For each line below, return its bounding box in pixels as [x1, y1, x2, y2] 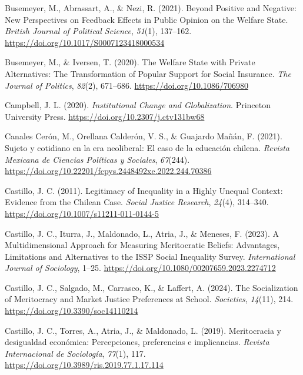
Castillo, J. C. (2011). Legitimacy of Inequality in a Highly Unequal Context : [5, 184, 283, 196]
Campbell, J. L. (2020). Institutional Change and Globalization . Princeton [5, 99, 271, 111]
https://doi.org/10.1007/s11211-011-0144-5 [5, 207, 159, 219]
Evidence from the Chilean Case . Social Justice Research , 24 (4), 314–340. [5, 196, 269, 208]
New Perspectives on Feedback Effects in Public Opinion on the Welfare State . [5, 13, 288, 25]
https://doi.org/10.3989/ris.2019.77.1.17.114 [5, 359, 164, 371]
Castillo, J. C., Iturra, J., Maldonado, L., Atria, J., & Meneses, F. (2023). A [5, 227, 279, 239]
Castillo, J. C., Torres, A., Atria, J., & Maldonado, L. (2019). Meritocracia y [5, 324, 281, 336]
